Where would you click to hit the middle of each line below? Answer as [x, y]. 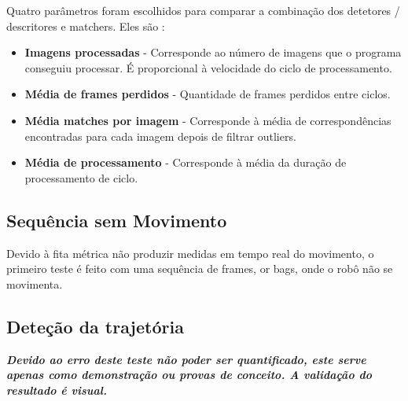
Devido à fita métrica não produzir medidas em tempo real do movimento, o [190, 253]
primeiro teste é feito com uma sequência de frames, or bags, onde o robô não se [200, 269]
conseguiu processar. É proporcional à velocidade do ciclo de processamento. [208, 67]
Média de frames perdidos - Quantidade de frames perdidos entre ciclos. [208, 94]
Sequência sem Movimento [117, 220]
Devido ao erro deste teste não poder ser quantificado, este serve [186, 359]
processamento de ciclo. [81, 177]
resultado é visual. [57, 390]
